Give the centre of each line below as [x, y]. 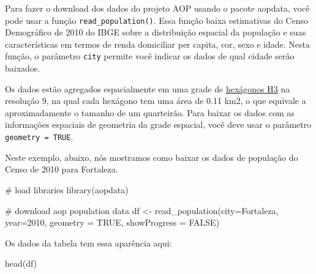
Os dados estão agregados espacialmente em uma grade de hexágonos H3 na [148, 88]
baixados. [23, 68]
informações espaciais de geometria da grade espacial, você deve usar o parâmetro [158, 124]
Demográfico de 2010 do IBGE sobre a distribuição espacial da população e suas [156, 32]
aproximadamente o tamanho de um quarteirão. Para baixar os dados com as [150, 112]
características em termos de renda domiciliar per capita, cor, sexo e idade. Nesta [157, 44]
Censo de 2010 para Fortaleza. [62, 169]
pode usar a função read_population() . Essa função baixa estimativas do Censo [156, 20]
